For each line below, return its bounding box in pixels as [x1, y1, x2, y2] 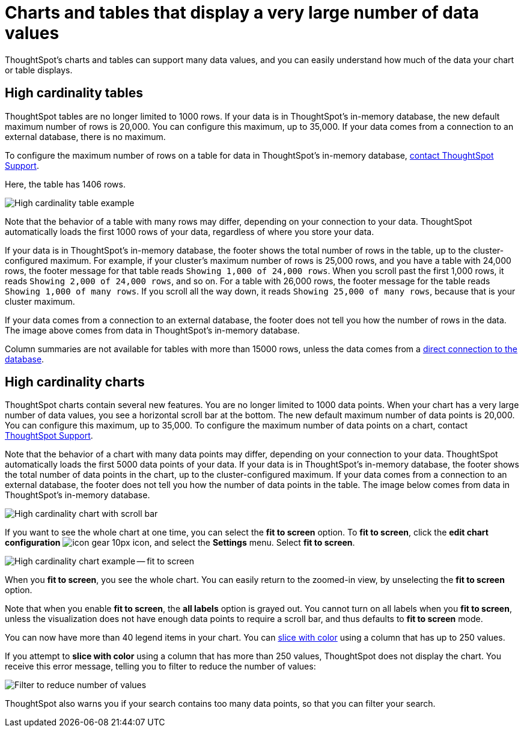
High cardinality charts [5, 374, 145, 390]
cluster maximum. [5, 296, 75, 307]
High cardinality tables [5, 85, 144, 101]
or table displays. [5, 64, 73, 75]
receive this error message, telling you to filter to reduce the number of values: [5, 661, 316, 672]
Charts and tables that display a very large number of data [5, 2, 479, 23]
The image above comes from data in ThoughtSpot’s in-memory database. [5, 325, 300, 335]
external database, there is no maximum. [5, 131, 166, 142]
